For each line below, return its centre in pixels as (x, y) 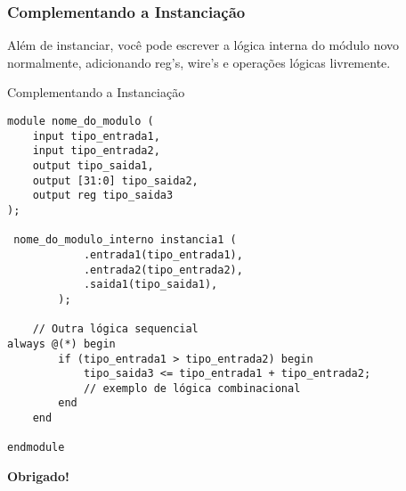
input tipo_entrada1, (96, 136)
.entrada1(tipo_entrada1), (163, 254)
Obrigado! (38, 476)
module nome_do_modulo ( (81, 121)
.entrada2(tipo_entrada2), (163, 270)
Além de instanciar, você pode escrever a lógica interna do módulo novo (203, 45)
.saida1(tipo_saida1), (150, 285)
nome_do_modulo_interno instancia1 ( (125, 240)
